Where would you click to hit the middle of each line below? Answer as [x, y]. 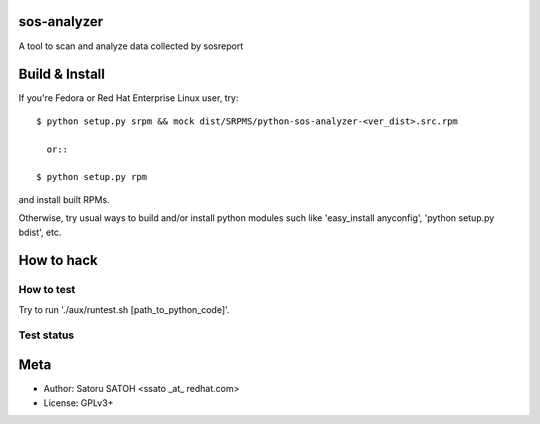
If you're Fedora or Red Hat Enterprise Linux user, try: [128, 98]
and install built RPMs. [64, 199]
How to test [47, 290]
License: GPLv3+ [78, 402]
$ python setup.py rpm [92, 177]
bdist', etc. [40, 232]
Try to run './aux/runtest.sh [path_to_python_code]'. [124, 309]
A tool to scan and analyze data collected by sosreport [131, 46]
